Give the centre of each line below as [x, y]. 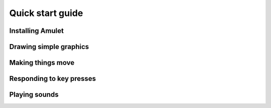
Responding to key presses [53, 79]
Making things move [42, 63]
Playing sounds [34, 95]
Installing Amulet [36, 31]
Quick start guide [46, 13]
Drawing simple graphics [49, 47]
